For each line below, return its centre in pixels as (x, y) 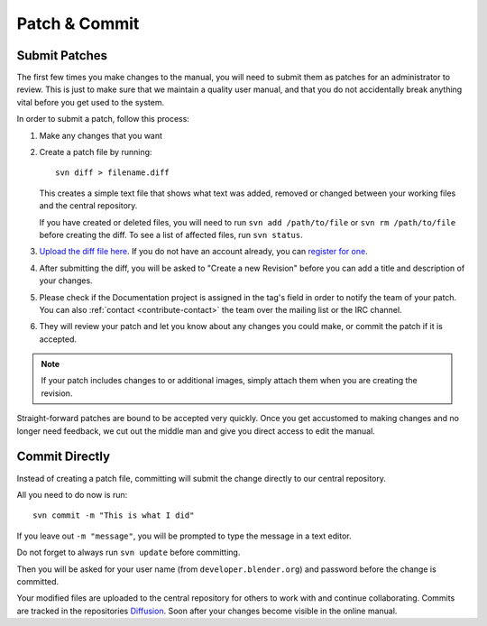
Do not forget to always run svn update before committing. (129, 552)
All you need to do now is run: (72, 494)
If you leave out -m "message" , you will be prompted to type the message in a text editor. (184, 536)
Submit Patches (62, 55)
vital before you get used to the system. (91, 102)
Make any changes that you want (101, 135)
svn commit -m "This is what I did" (114, 516)
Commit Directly (64, 457)
